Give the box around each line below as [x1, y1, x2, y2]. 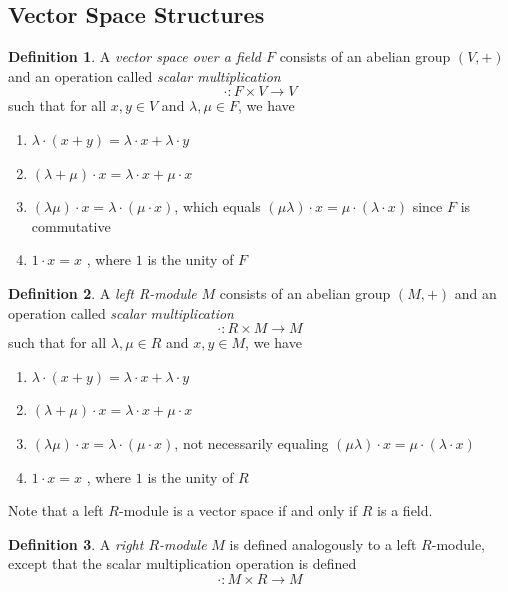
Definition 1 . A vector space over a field [8, 46, 261, 67]
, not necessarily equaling [174, 432, 329, 453]
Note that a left [8, 500, 104, 521]
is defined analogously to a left [229, 533, 417, 554]
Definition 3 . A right [8, 533, 144, 554]
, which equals [174, 196, 261, 217]
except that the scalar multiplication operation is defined [8, 553, 357, 574]
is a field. [377, 500, 433, 521]
